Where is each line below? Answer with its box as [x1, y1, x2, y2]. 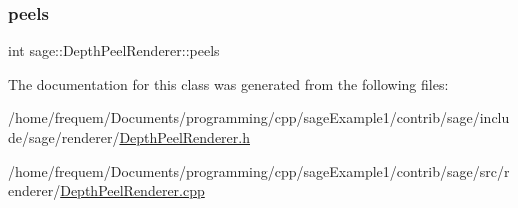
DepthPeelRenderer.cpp [60, 180, 205, 201]
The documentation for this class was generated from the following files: [8, 73, 449, 94]
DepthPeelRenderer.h [119, 127, 250, 147]
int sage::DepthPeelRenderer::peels [8, 40, 220, 61]
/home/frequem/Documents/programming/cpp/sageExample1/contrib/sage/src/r [8, 160, 510, 181]
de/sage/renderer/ [8, 127, 120, 147]
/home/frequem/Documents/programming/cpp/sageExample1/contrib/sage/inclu [8, 107, 510, 128]
